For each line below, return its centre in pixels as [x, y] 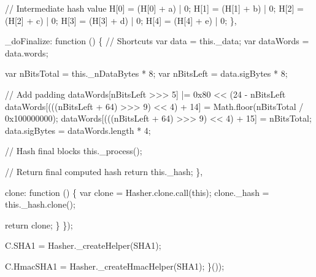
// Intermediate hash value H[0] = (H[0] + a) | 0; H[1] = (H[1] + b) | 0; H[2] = [154, 8]
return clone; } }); [39, 224]
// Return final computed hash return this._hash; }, [104, 171]
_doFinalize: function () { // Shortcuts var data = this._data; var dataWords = [157, 41]
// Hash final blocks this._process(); [74, 151]
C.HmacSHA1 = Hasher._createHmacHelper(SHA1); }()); [115, 266]
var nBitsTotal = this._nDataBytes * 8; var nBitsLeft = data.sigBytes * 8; [146, 73]
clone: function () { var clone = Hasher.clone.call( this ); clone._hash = [137, 192]
